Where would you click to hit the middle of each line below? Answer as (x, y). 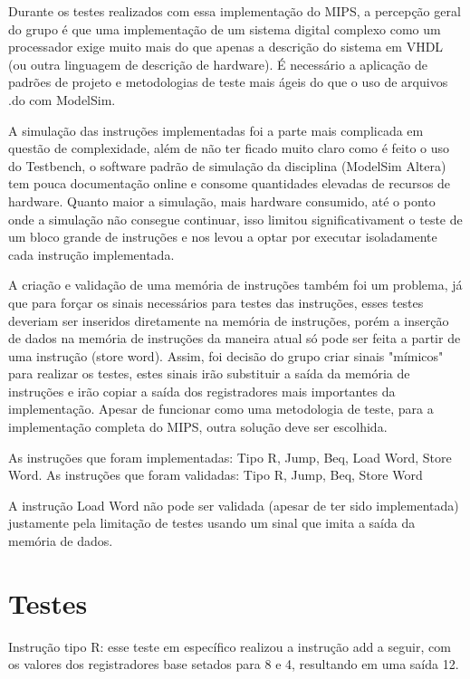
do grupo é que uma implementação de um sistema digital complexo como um (225, 29)
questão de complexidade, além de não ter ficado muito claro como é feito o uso (229, 148)
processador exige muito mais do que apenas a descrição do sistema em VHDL (226, 47)
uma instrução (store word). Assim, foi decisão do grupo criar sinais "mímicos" (226, 355)
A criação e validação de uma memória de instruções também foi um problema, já (235, 285)
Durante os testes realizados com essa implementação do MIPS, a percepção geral (235, 11)
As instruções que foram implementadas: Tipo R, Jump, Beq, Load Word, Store (230, 457)
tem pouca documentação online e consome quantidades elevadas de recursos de (230, 183)
